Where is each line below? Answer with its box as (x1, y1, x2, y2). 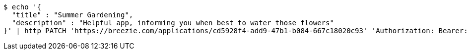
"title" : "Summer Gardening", (11, 11, 134, 19)
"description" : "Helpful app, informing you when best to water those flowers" (11, 19, 334, 27)
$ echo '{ (3, 3, 41, 11)
